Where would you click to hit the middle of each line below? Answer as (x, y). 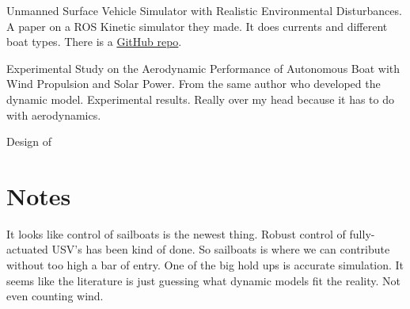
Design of (29, 141)
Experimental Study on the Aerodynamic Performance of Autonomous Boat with (203, 68)
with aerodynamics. (54, 114)
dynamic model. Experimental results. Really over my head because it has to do (201, 99)
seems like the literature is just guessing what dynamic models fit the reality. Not (204, 280)
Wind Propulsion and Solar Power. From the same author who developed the (194, 84)
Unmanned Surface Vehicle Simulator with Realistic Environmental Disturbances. (204, 10)
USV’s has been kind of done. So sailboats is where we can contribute (221, 249)
